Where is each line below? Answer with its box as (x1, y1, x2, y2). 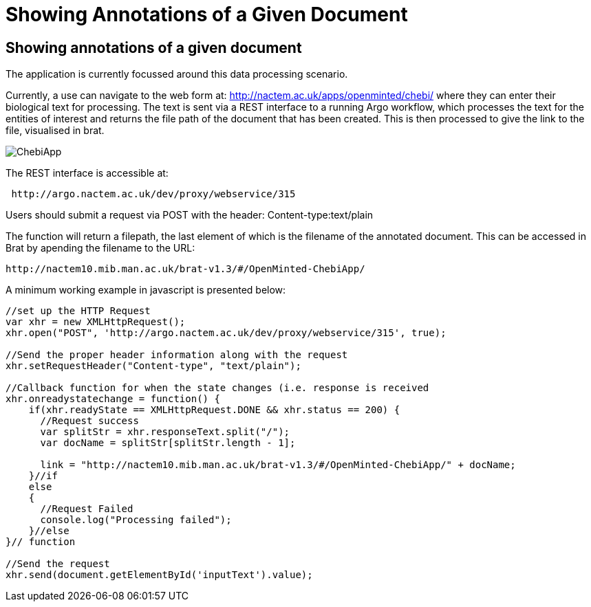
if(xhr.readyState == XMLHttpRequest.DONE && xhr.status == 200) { (28, 404, 400, 416)
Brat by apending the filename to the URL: (6, 242, 195, 254)
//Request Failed (40, 503, 133, 515)
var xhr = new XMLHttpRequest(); (6, 316, 186, 328)
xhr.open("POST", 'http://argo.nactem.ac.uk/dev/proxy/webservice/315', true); (6, 327, 447, 339)
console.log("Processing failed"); (40, 514, 232, 526)
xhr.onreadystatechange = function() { (6, 393, 220, 405)
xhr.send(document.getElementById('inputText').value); (6, 569, 313, 581)
